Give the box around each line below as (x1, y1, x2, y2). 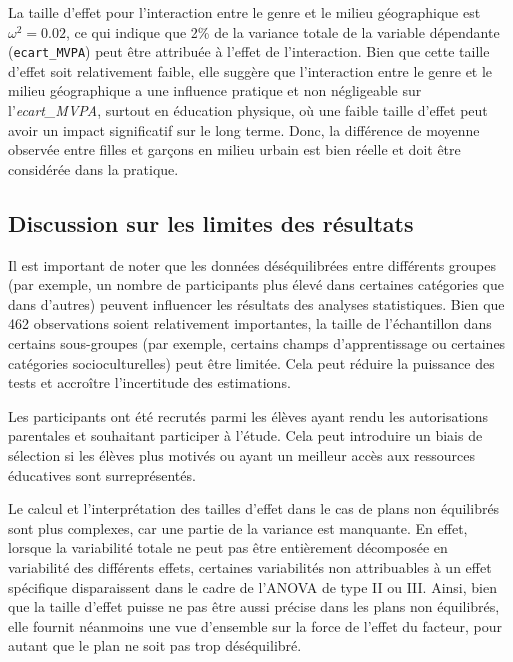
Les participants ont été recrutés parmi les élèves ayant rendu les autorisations (8, 405, 489, 426)
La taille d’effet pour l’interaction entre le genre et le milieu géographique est (8, 2, 481, 22)
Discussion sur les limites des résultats (8, 207, 414, 238)
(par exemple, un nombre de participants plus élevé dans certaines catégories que (8, 274, 504, 295)
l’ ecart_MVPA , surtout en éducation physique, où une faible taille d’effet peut (8, 100, 488, 121)
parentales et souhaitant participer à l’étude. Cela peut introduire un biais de (8, 425, 483, 446)
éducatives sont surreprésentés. (8, 464, 196, 485)
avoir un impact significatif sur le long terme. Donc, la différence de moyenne (8, 119, 480, 140)
